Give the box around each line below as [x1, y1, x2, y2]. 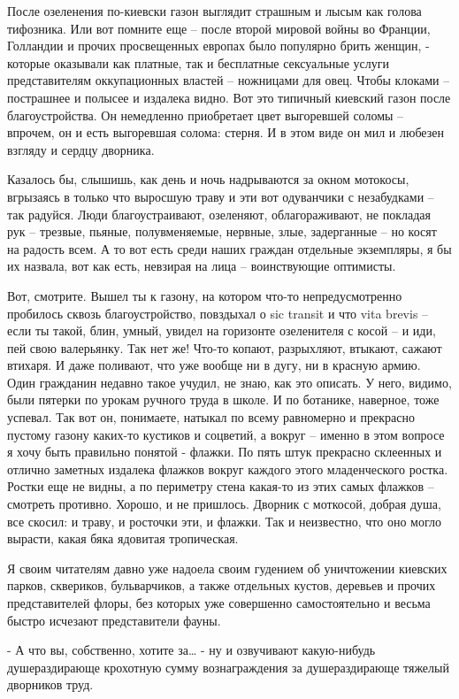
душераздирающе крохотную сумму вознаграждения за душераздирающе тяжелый [7, 657, 449, 676]
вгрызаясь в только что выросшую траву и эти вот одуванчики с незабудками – [7, 187, 434, 205]
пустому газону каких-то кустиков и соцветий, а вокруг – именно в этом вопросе [7, 425, 445, 443]
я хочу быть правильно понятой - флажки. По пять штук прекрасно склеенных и [7, 442, 442, 461]
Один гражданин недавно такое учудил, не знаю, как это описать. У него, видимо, [7, 373, 452, 391]
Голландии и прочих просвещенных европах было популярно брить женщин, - [7, 36, 430, 55]
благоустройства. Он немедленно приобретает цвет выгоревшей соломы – [7, 105, 404, 124]
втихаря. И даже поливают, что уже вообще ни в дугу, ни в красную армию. [7, 356, 421, 374]
